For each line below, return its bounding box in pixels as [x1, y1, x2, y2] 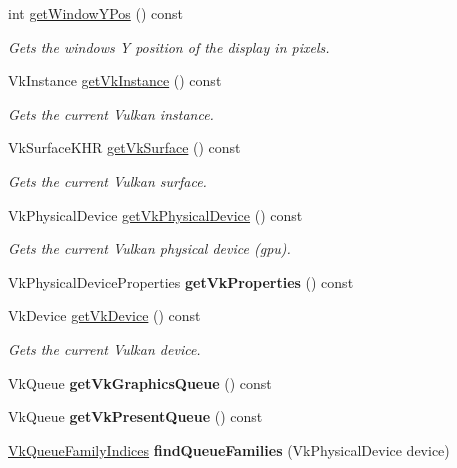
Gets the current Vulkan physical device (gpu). [8, 238, 291, 259]
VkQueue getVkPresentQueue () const [8, 406, 263, 427]
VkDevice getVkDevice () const [8, 305, 201, 326]
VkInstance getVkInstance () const [8, 70, 222, 91]
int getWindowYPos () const [8, 3, 183, 23]
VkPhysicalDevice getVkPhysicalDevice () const [8, 204, 303, 225]
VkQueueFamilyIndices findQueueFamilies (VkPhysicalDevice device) [8, 439, 450, 460]
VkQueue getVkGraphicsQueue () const [8, 372, 272, 393]
